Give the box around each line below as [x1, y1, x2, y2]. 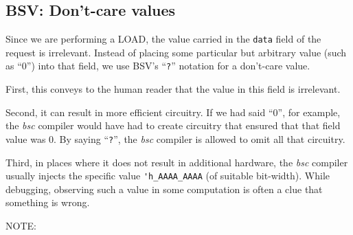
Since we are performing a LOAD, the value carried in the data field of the [5, 32, 321, 46]
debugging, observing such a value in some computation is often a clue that [5, 181, 323, 196]
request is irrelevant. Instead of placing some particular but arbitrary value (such [5, 45, 347, 59]
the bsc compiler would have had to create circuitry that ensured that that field [5, 118, 341, 133]
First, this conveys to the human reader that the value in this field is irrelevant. [5, 82, 341, 96]
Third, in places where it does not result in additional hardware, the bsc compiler [5, 155, 348, 169]
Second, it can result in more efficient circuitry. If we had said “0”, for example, [5, 104, 341, 119]
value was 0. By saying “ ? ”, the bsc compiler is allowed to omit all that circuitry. [5, 131, 345, 146]
